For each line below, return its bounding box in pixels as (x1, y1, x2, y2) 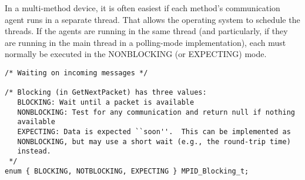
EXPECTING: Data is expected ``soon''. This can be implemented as (17, 127, 291, 136)
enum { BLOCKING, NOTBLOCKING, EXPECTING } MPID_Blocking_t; (5, 166, 249, 175)
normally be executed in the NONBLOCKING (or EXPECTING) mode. (5, 48, 267, 60)
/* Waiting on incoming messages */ (5, 68, 148, 77)
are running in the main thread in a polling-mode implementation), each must (5, 36, 286, 48)
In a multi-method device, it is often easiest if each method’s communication (5, 2, 280, 14)
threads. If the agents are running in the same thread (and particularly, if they (5, 25, 288, 37)
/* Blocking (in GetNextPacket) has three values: (5, 88, 207, 97)
